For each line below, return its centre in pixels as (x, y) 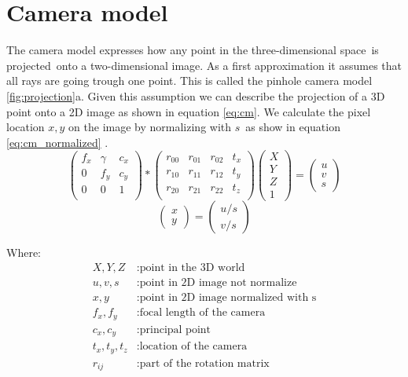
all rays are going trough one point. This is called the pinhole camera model (189, 81)
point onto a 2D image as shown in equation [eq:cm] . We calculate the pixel (189, 111)
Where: (24, 253)
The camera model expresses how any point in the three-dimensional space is (193, 50)
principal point (175, 329)
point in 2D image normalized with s (228, 298)
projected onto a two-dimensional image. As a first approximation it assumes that (204, 65)
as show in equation (293, 127)
